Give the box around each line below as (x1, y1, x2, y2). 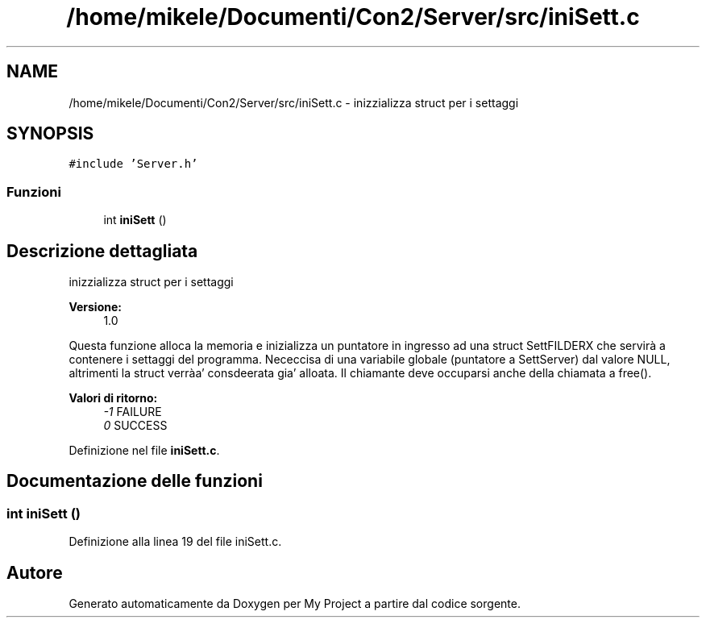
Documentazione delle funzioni (6, 471, 263, 492)
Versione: (69, 300, 122, 314)
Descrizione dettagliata (6, 240, 198, 261)
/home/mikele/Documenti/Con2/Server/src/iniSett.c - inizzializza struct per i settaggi (69, 95, 519, 110)
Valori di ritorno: (69, 391, 158, 406)
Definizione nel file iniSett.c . (69, 443, 220, 458)
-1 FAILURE (103, 405, 162, 419)
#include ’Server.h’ (69, 157, 198, 171)
